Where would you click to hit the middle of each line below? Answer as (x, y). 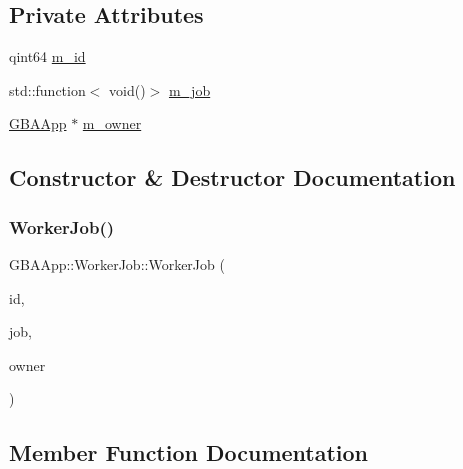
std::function (47, 89)
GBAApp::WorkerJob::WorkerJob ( (117, 263)
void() (127, 89)
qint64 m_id (47, 56)
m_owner (112, 123)
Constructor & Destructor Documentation (232, 177)
